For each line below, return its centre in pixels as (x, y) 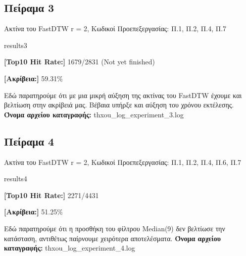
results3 (16, 45)
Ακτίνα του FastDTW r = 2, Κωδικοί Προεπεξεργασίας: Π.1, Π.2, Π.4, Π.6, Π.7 (123, 162)
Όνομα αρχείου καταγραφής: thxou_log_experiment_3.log (94, 114)
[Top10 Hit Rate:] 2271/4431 (51, 195)
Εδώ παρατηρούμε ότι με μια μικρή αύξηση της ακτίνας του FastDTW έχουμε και (123, 95)
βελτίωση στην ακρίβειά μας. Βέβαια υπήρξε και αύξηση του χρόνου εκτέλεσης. (119, 105)
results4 (16, 179)
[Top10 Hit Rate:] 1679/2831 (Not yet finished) (79, 62)
